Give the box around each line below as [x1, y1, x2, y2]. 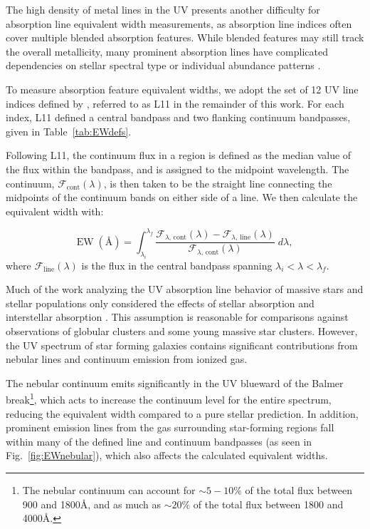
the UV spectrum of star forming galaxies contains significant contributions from [6, 337, 358, 352]
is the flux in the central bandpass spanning [81, 257, 273, 272]
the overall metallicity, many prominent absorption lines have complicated [6, 43, 328, 58]
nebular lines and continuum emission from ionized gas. [6, 351, 248, 366]
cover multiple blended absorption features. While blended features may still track [6, 30, 364, 45]
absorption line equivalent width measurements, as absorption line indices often [6, 16, 352, 31]
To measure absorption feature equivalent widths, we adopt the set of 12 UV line [6, 81, 359, 96]
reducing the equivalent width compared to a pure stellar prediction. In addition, [6, 406, 359, 421]
